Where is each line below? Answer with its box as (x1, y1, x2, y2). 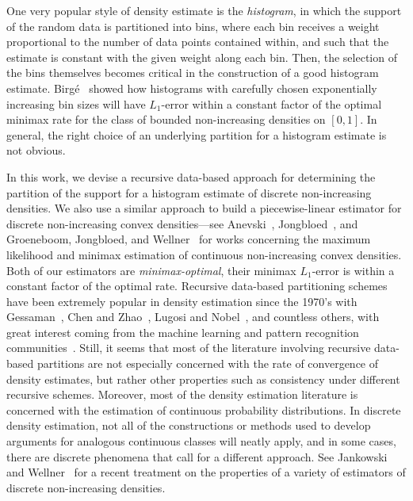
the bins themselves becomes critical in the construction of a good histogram (6, 64, 379, 81)
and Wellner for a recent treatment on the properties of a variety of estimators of (6, 464, 406, 480)
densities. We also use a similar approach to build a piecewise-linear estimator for (6, 200, 402, 216)
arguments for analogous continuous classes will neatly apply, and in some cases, (6, 433, 396, 449)
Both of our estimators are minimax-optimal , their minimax (6, 262, 296, 278)
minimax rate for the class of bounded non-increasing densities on (6, 111, 326, 128)
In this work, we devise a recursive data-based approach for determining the (6, 168, 376, 185)
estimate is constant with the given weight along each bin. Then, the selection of (6, 48, 397, 65)
